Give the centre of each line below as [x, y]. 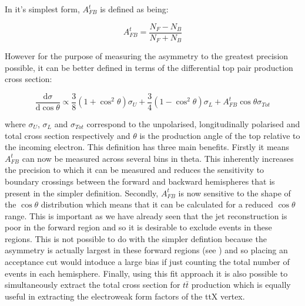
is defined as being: [134, 9]
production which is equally [241, 285]
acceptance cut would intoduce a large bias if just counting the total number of [147, 262]
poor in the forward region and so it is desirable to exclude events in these [138, 227]
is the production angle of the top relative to [220, 135]
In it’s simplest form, [42, 9]
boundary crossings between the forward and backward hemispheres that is [140, 181]
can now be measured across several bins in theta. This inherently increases [158, 158]
